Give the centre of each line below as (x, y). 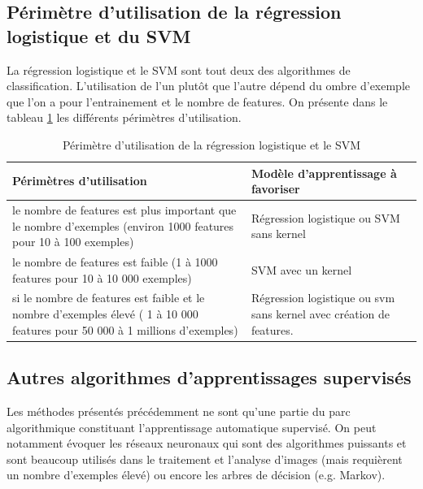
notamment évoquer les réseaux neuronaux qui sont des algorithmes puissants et (207, 443)
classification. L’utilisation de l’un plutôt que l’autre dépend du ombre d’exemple (209, 86)
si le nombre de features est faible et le (109, 298)
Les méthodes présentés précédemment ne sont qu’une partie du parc (179, 411)
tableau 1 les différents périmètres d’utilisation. (124, 117)
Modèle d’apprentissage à (324, 173)
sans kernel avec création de (321, 314)
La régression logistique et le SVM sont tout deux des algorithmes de (179, 69)
